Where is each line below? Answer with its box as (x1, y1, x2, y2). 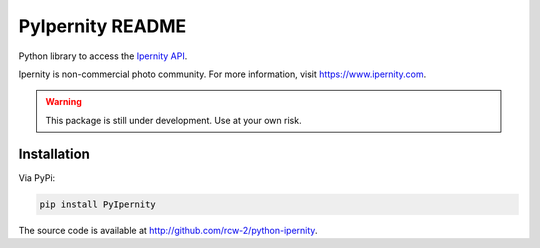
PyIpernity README (18, 15, 187, 37)
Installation (18, 145, 90, 162)
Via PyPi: (18, 171, 56, 184)
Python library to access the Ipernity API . (18, 50, 188, 62)
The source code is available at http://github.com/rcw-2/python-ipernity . (18, 224, 318, 236)
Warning (45, 96, 82, 108)
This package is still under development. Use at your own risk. (45, 114, 302, 126)
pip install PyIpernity (39, 198, 157, 210)
